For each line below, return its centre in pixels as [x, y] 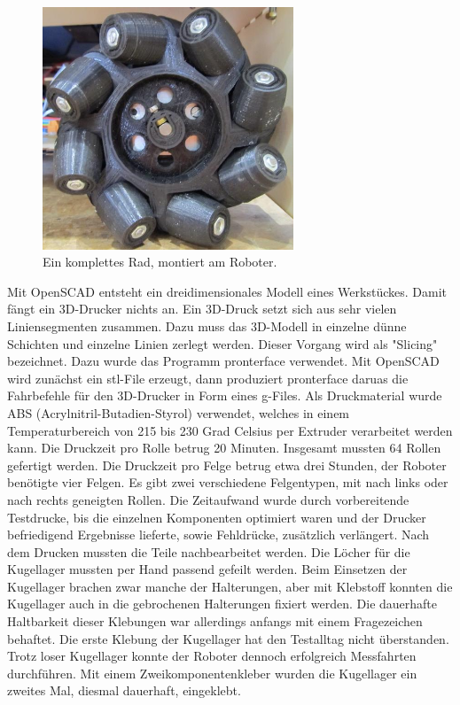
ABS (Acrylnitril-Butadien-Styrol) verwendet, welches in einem [179, 412]
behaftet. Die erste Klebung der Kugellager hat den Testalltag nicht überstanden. [228, 638]
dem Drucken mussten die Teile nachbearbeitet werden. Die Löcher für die [209, 551]
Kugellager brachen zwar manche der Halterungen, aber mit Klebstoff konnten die [230, 586]
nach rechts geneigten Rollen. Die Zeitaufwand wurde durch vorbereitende [208, 499]
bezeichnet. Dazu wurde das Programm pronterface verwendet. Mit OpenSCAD [223, 361]
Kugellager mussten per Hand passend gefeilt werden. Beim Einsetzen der [207, 569]
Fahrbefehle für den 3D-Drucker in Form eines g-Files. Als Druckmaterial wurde [225, 395]
